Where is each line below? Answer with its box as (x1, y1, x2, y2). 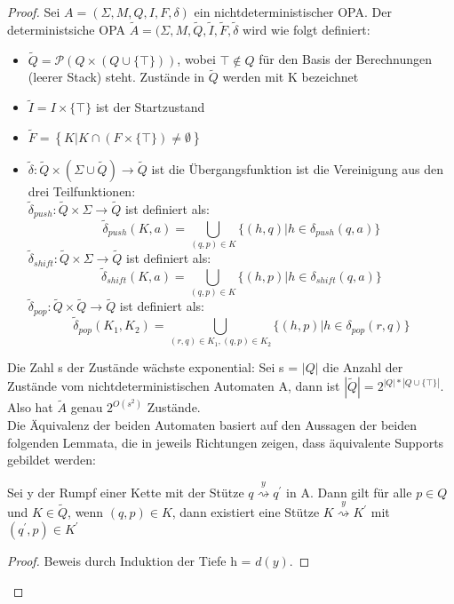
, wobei (177, 50, 216, 68)
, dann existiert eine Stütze (171, 503, 320, 521)
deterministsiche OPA (7, 20, 125, 38)
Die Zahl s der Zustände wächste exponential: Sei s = (7, 358, 299, 377)
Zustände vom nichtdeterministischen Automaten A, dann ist (7, 377, 340, 395)
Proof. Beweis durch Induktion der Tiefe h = (7, 552, 251, 570)
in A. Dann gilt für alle (286, 482, 412, 501)
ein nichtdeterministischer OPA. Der (194, 3, 392, 20)
